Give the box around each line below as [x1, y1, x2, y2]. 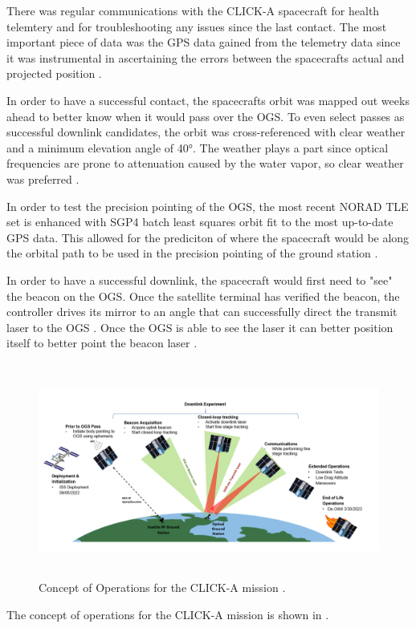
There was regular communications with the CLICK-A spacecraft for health [6, 2, 380, 18]
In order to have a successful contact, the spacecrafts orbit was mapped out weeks [6, 91, 410, 108]
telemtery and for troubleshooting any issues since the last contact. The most [6, 18, 387, 34]
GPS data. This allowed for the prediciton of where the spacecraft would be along [6, 229, 410, 245]
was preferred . [6, 170, 80, 187]
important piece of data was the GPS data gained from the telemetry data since [6, 34, 401, 51]
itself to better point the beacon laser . [6, 334, 198, 351]
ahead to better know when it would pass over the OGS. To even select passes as [6, 107, 405, 124]
